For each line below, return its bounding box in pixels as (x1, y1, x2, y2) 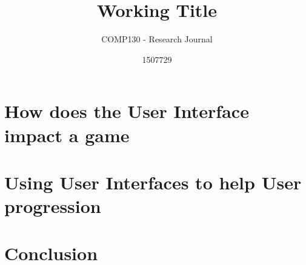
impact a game (4, 122, 130, 147)
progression (4, 194, 101, 218)
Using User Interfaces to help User (4, 169, 302, 194)
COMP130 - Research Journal (101, 33, 213, 45)
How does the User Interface (4, 99, 249, 123)
